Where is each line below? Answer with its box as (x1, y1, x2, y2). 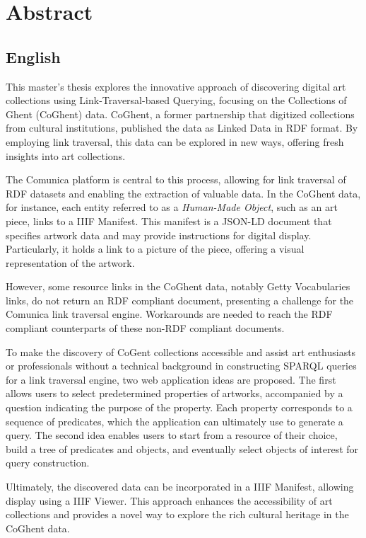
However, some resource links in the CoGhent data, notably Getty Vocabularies (6, 279, 350, 294)
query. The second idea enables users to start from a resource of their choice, (6, 428, 338, 442)
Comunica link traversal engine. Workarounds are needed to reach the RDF (6, 307, 333, 321)
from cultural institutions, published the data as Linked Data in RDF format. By (6, 120, 358, 135)
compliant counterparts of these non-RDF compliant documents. (6, 321, 285, 336)
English (6, 45, 61, 67)
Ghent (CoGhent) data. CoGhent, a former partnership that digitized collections (6, 106, 355, 121)
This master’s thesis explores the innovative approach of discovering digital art (6, 79, 346, 93)
